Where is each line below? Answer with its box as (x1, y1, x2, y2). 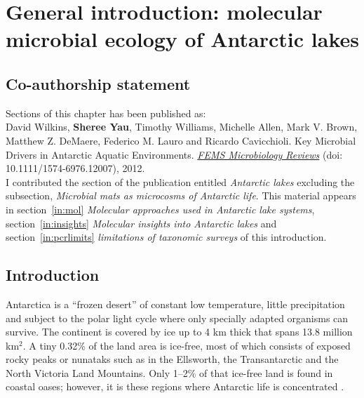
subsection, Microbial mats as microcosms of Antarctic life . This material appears (6, 188, 356, 203)
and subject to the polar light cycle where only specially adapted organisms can (6, 310, 349, 325)
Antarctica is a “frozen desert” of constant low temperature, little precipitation (6, 296, 345, 311)
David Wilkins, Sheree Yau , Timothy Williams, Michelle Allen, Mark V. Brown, (6, 119, 358, 134)
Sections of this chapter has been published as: (6, 105, 206, 120)
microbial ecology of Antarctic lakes (6, 25, 359, 53)
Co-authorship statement (6, 72, 191, 94)
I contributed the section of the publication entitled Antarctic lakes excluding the (6, 174, 355, 189)
